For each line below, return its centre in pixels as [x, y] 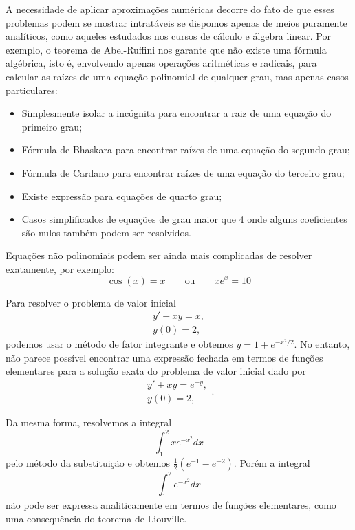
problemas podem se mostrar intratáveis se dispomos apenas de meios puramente [176, 22]
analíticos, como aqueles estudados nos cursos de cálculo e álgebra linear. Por [168, 36]
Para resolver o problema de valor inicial [91, 302]
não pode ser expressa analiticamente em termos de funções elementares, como [171, 505]
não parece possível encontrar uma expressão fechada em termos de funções [164, 357]
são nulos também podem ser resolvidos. [107, 232]
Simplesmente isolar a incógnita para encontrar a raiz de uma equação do [176, 113]
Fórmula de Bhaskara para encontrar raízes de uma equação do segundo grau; [186, 150]
